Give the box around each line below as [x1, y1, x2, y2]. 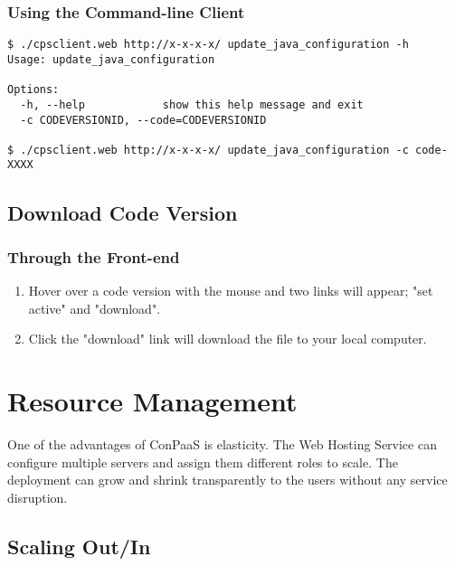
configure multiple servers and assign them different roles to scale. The [7, 452, 398, 471]
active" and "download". [28, 298, 161, 317]
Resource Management [7, 382, 298, 420]
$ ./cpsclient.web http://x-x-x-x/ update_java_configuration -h [7, 38, 409, 52]
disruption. [7, 487, 68, 506]
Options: [7, 83, 60, 97]
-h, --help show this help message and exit [20, 98, 364, 111]
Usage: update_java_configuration [7, 52, 215, 66]
